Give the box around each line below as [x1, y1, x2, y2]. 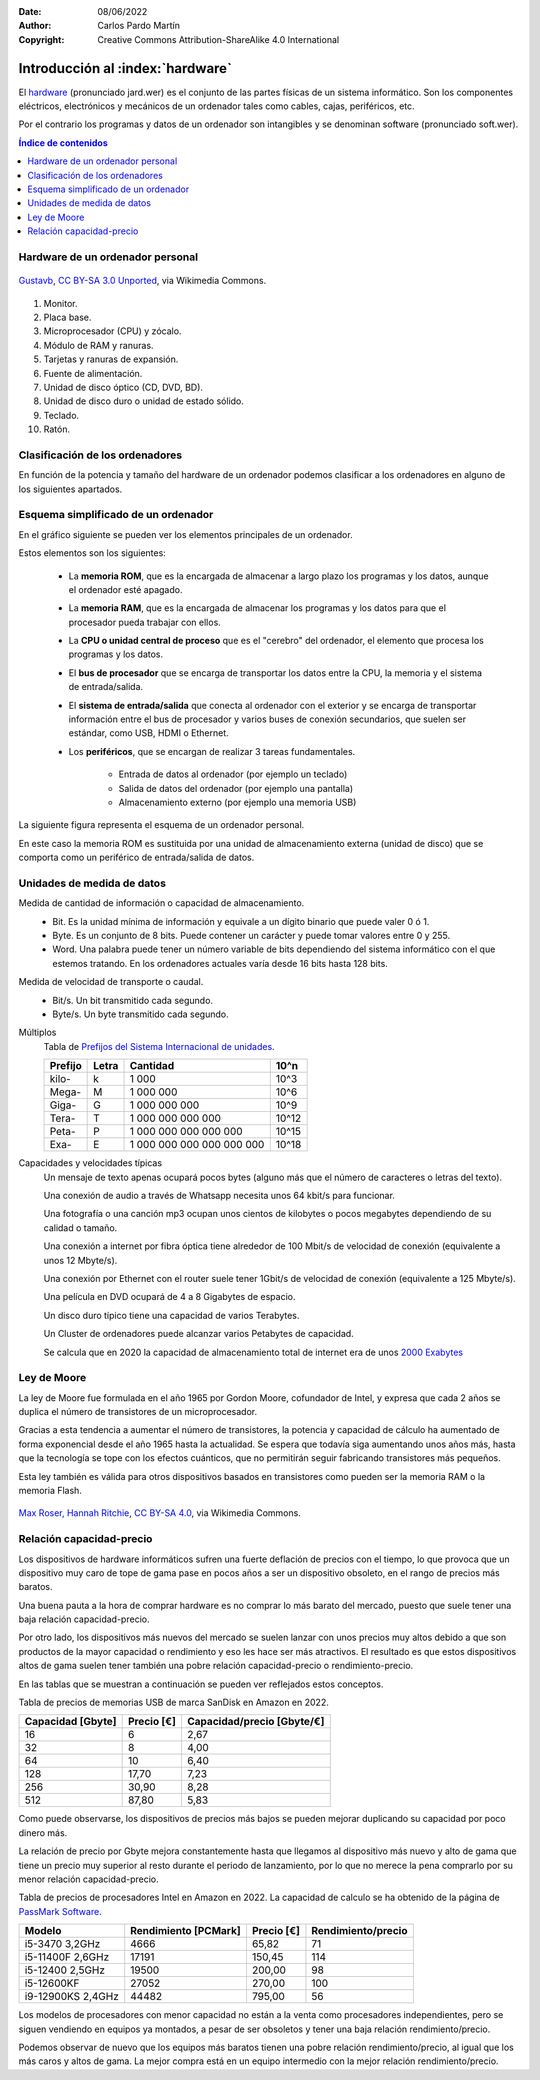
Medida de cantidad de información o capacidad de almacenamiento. [18, 897, 305, 909]
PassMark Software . [18, 1905, 102, 1917]
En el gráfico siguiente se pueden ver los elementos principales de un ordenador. [18, 528, 354, 540]
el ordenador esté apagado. [68, 583, 183, 595]
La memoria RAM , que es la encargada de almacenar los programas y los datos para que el [68, 602, 447, 614]
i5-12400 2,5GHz [24, 1963, 105, 1977]
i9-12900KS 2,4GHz [24, 1990, 119, 2004]
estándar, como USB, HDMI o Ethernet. [68, 727, 229, 739]
